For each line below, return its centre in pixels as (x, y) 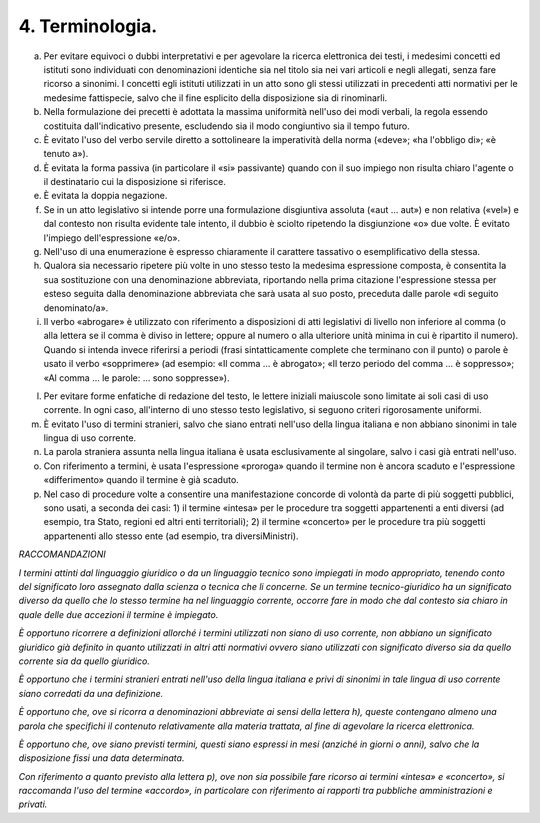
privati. (33, 804)
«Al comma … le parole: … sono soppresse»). (136, 377)
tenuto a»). (66, 154)
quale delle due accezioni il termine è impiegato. (118, 614)
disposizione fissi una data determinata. (101, 758)
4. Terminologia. (88, 26)
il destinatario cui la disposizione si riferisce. (135, 182)
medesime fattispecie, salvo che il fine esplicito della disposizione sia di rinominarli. (215, 97)
